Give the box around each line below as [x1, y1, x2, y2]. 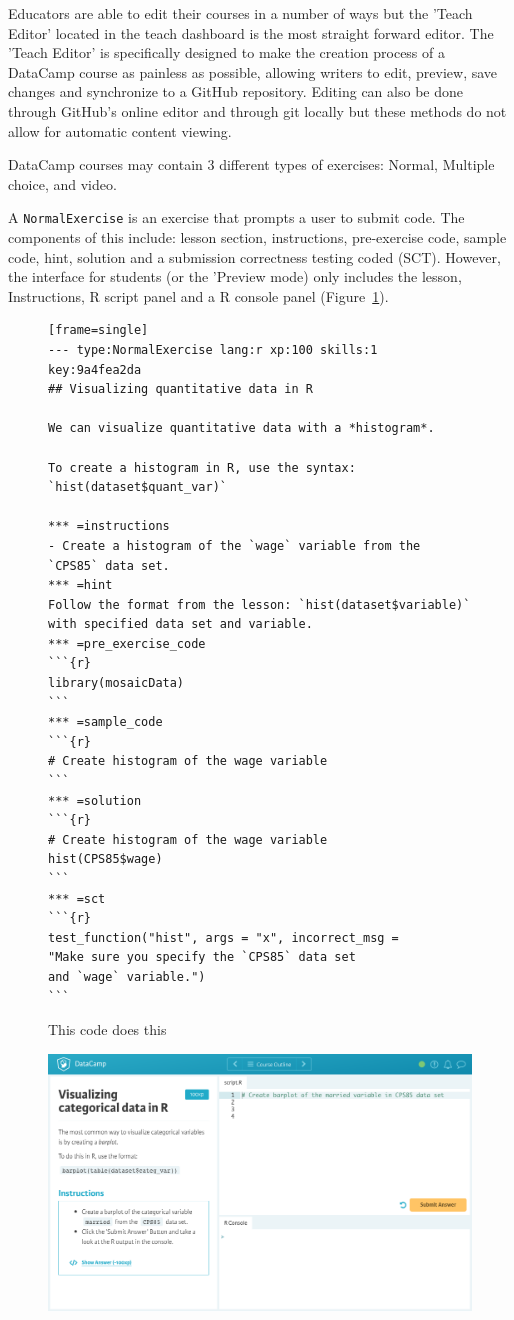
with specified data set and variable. [48, 617, 313, 632]
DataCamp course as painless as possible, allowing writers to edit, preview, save [8, 61, 498, 82]
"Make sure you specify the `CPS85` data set [48, 950, 356, 965]
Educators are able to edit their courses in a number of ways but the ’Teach [8, 3, 473, 23]
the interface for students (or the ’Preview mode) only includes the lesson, [8, 266, 462, 287]
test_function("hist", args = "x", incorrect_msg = [48, 930, 399, 945]
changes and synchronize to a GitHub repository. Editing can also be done [8, 81, 463, 102]
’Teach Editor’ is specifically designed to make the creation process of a [8, 42, 445, 63]
